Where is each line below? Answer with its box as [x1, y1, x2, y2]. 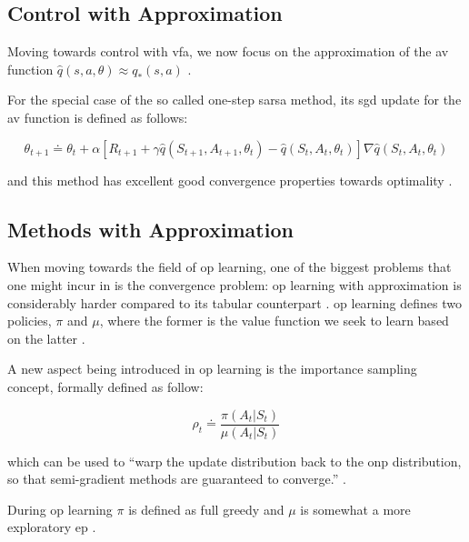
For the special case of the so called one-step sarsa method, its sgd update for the [7, 90, 462, 109]
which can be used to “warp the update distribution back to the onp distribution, [7, 451, 462, 470]
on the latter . [7, 328, 85, 347]
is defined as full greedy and [128, 499, 284, 518]
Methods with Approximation [7, 215, 294, 243]
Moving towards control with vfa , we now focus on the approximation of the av [7, 42, 449, 61]
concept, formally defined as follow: [7, 376, 204, 396]
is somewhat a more [300, 499, 411, 518]
